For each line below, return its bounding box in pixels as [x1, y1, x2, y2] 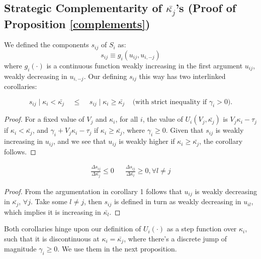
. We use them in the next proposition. [57, 243, 177, 254]
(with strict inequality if [132, 98, 207, 106]
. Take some [30, 196, 67, 207]
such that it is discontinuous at [4, 233, 100, 243]
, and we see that [53, 136, 106, 146]
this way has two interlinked [139, 70, 226, 81]
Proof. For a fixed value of [4, 114, 84, 124]
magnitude [4, 243, 37, 254]
